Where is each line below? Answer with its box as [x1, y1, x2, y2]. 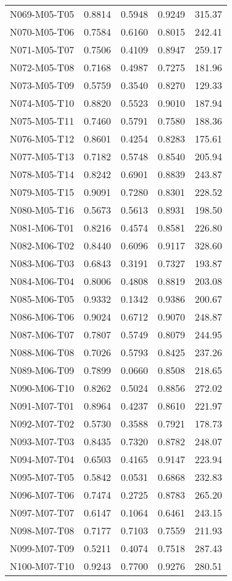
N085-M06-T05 [10, 292, 74, 306]
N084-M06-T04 [10, 274, 74, 288]
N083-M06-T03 [10, 256, 74, 270]
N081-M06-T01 [10, 220, 74, 235]
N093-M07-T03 [10, 434, 74, 448]
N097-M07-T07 [10, 505, 74, 520]
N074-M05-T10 [10, 96, 74, 110]
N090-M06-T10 [10, 381, 74, 395]
